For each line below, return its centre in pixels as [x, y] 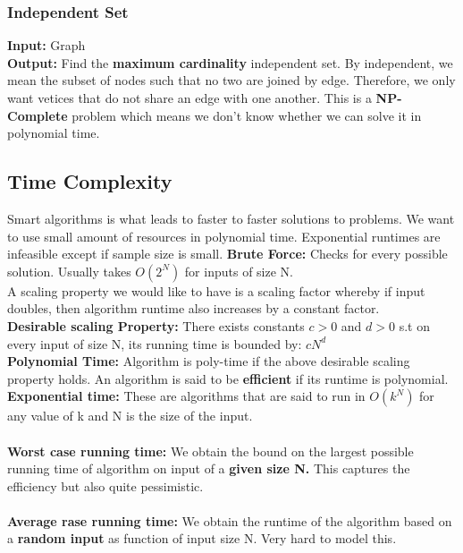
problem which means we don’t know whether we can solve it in [247, 115]
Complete [38, 115]
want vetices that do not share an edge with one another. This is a [189, 98]
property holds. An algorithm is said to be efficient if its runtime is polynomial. [228, 378]
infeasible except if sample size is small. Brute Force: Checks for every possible [227, 254]
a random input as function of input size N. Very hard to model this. [202, 538]
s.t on [414, 325]
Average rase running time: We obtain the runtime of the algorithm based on [230, 520]
